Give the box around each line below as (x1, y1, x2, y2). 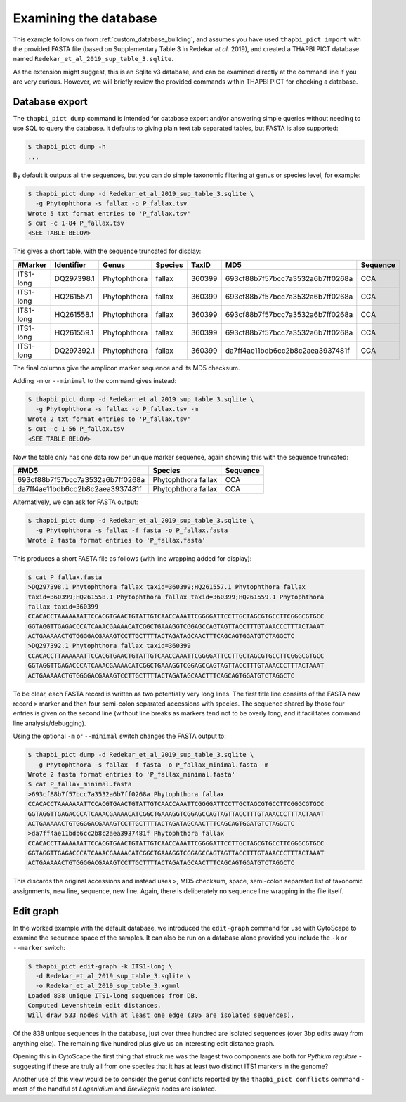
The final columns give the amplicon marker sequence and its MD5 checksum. (13, 363, 240, 372)
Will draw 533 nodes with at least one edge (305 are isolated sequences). (27, 1011, 295, 1019)
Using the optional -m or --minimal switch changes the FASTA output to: (13, 732, 226, 741)
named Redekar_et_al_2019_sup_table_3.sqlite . (13, 55, 173, 63)
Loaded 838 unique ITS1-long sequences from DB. (27, 992, 199, 999)
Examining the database (13, 11, 157, 26)
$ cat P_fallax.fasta (27, 573, 103, 581)
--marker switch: (13, 943, 66, 952)
